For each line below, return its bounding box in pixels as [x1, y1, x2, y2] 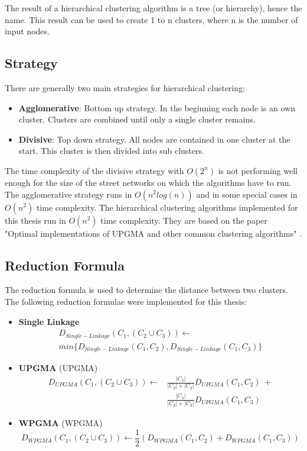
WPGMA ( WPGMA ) [18, 417, 103, 429]
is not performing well [218, 164, 298, 176]
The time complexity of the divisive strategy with [5, 164, 184, 176]
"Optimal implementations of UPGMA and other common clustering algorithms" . [5, 227, 302, 239]
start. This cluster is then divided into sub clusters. [18, 144, 204, 157]
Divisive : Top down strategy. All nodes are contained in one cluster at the [18, 133, 290, 145]
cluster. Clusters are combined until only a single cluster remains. [18, 113, 256, 125]
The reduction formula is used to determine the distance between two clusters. [5, 284, 288, 296]
